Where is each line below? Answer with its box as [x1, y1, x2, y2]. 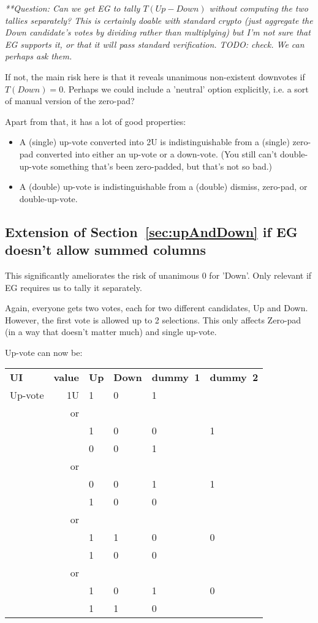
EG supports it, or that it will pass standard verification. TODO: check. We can [5, 37, 305, 50]
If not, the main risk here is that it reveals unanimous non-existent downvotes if [5, 70, 305, 83]
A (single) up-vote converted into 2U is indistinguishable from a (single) [19, 135, 290, 148]
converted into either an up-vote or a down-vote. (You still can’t [36, 147, 278, 160]
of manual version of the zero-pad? [5, 94, 135, 107]
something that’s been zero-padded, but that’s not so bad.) [50, 159, 272, 172]
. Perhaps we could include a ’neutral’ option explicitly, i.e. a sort [63, 82, 309, 95]
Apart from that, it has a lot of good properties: [5, 115, 186, 127]
